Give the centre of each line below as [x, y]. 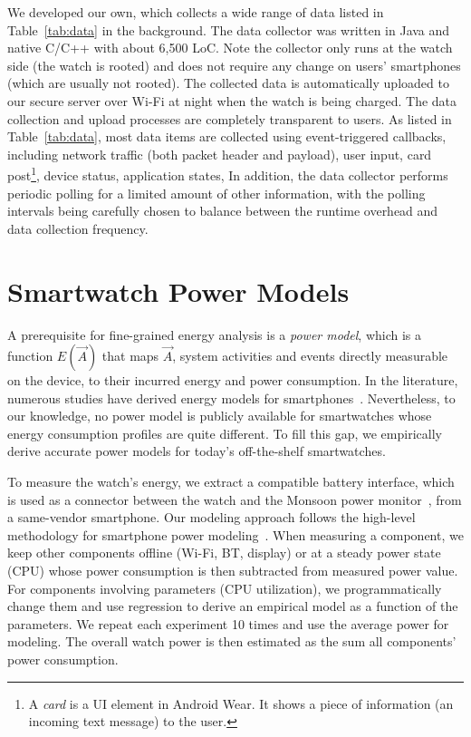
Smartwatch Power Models [178, 291]
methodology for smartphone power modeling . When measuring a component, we [235, 534]
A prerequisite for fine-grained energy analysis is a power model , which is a [215, 334]
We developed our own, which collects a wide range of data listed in [196, 12]
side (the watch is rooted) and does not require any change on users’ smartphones [234, 65]
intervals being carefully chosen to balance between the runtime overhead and [223, 211]
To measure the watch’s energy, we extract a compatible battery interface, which [231, 482]
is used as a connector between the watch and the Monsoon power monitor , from [235, 499]
